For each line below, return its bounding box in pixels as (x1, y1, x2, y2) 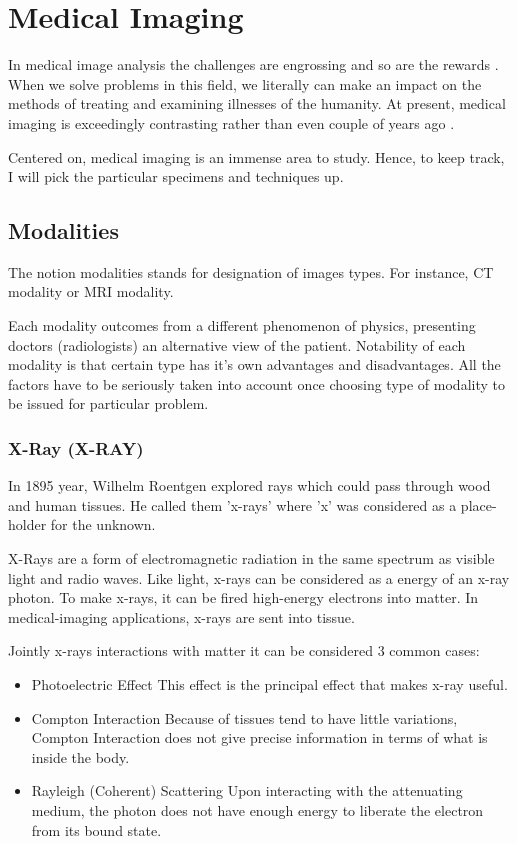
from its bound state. (31, 819, 162, 840)
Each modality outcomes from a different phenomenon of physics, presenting (8, 315, 476, 336)
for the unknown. (50, 514, 156, 535)
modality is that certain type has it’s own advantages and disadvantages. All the (8, 354, 501, 375)
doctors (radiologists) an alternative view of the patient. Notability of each (8, 334, 466, 355)
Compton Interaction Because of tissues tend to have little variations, (31, 707, 458, 728)
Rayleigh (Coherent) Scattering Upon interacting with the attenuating (31, 780, 463, 801)
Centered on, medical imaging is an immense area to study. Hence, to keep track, (8, 146, 505, 167)
